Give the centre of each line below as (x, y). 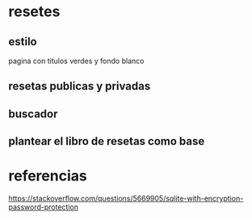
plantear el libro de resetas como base (107, 141)
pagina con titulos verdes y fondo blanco (76, 61)
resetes (34, 12)
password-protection (44, 207)
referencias (48, 176)
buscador (33, 114)
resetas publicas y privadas (80, 86)
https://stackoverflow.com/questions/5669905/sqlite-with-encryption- (126, 199)
